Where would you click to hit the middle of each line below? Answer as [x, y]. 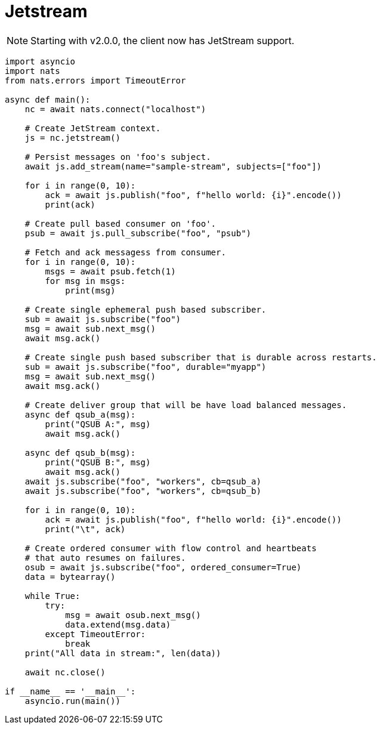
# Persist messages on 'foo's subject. [118, 157]
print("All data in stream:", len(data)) [123, 653]
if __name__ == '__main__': [70, 691]
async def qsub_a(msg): [80, 414]
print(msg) [90, 290]
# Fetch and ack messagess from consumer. [125, 252]
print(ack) [70, 204]
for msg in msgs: [85, 281]
